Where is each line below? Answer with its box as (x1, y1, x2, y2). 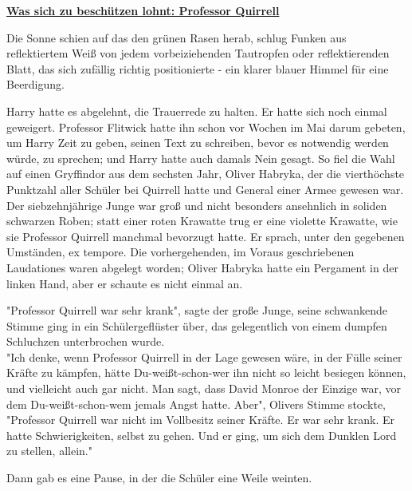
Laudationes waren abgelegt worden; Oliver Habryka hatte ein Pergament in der (6, 259, 398, 275)
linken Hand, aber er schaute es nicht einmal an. (6, 275, 243, 291)
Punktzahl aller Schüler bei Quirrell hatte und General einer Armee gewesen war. (6, 180, 404, 197)
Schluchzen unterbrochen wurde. (6, 333, 165, 350)
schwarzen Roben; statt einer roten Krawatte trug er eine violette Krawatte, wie (6, 212, 398, 229)
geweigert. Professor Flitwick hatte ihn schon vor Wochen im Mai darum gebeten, (6, 118, 406, 135)
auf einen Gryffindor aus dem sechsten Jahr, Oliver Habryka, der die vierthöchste (6, 165, 405, 182)
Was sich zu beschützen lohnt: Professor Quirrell (6, 2, 280, 18)
